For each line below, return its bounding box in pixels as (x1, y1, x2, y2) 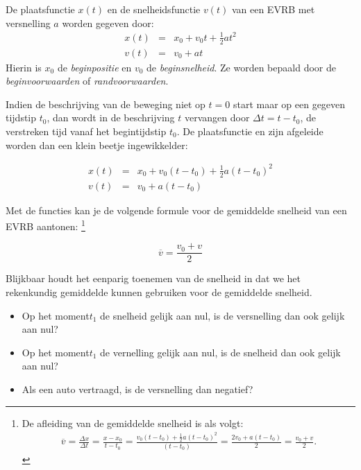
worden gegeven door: (62, 15, 154, 30)
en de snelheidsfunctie (107, 2, 201, 16)
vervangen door (184, 110, 250, 125)
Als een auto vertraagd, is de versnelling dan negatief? (22, 382, 253, 397)
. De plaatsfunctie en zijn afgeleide (176, 123, 324, 138)
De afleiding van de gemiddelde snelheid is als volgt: (22, 415, 244, 430)
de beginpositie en (57, 60, 132, 74)
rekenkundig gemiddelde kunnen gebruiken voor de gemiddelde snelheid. (6, 285, 312, 299)
